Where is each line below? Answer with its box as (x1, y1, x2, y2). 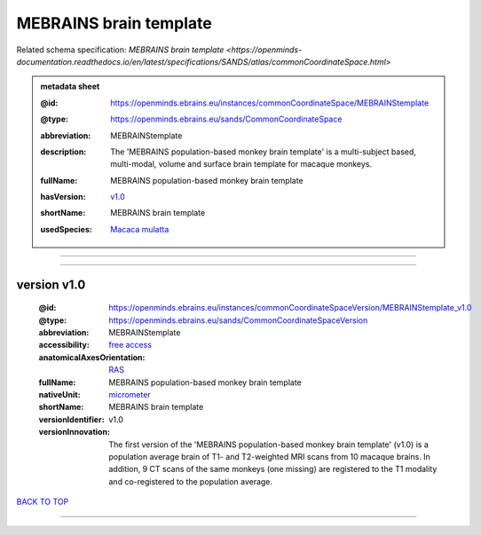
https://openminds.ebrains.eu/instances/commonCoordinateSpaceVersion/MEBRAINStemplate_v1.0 (108, 303, 472, 313)
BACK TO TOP (16, 497, 69, 507)
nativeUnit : (38, 389, 81, 399)
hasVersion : (40, 192, 86, 202)
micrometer (108, 389, 151, 399)
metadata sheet (40, 81, 100, 92)
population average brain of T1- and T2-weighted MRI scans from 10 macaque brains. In (108, 451, 430, 461)
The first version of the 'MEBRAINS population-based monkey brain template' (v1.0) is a (108, 439, 430, 450)
